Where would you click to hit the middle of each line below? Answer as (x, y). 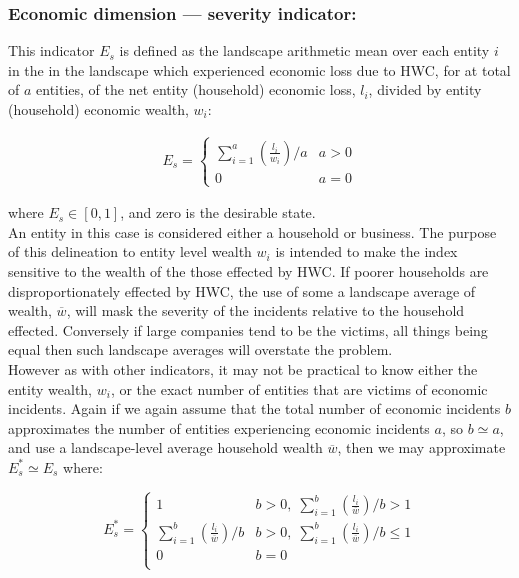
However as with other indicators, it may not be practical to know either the (243, 368)
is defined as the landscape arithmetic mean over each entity (304, 50)
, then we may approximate (421, 447)
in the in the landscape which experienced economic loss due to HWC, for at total (259, 69)
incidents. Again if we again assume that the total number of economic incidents (254, 408)
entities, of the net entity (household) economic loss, (196, 89)
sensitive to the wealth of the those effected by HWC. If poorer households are (248, 270)
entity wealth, (50, 388)
